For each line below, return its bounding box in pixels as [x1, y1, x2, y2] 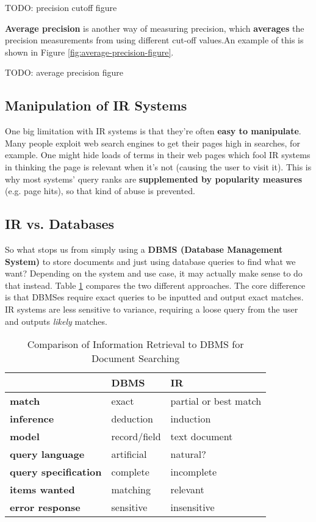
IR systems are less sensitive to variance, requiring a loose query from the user [5, 302, 298, 315]
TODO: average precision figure [5, 66, 124, 79]
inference [10, 411, 54, 426]
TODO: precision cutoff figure [5, 1, 117, 13]
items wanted [10, 482, 75, 497]
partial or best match [170, 394, 262, 408]
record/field [111, 429, 161, 444]
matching [111, 482, 151, 497]
